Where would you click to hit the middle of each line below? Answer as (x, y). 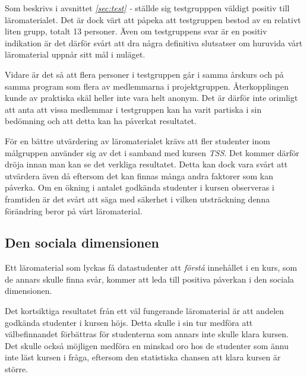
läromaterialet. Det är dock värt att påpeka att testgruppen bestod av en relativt (153, 19)
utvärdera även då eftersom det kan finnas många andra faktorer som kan (139, 175)
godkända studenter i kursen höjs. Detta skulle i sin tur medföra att (129, 322)
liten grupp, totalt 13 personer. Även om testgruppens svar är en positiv (136, 31)
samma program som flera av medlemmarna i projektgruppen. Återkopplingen (147, 86)
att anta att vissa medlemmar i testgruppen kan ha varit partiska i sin (133, 109)
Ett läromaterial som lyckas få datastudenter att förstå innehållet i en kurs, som (151, 267)
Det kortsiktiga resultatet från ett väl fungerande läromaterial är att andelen (145, 311)
